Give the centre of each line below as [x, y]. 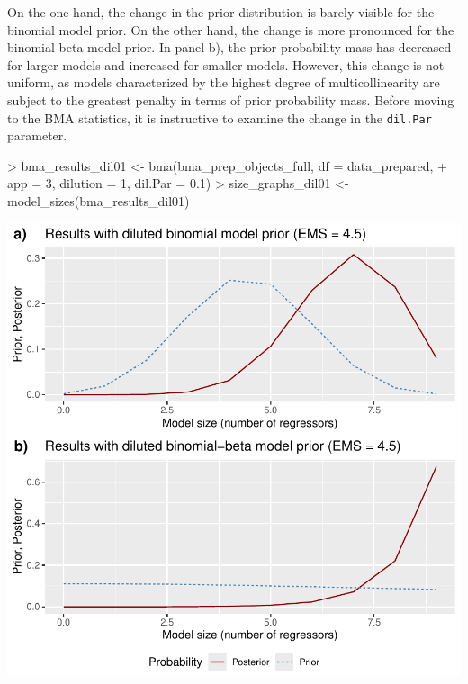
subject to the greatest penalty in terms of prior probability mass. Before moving [231, 99]
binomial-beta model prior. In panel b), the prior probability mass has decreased [229, 47]
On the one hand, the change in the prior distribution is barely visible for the [221, 12]
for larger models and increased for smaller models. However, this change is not [226, 64]
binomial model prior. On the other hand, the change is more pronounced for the [231, 29]
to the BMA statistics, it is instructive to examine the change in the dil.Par [220, 117]
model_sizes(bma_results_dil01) [99, 201]
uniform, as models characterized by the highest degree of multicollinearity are [224, 82]
